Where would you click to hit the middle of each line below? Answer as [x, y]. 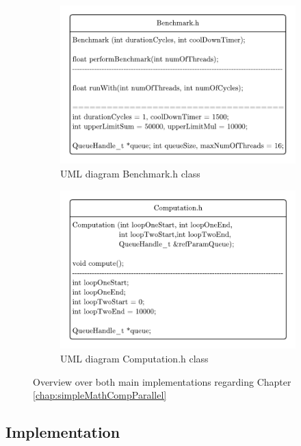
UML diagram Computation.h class [134, 359]
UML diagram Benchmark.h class [130, 173]
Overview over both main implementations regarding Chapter [162, 381]
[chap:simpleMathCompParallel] [100, 395]
